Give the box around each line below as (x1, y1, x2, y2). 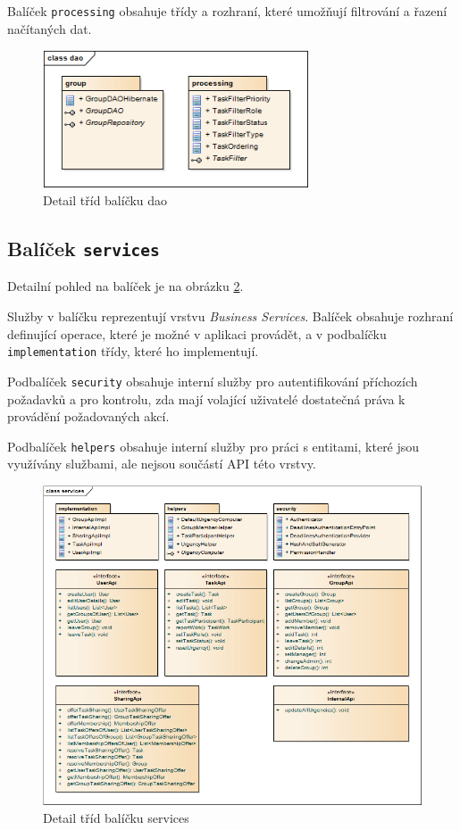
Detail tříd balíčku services (43, 808, 189, 826)
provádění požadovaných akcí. (7, 407, 170, 426)
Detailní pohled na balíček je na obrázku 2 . (7, 277, 244, 295)
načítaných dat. (7, 19, 92, 37)
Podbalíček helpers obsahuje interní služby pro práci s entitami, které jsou (7, 436, 420, 455)
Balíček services (7, 235, 160, 262)
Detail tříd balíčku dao (43, 191, 168, 210)
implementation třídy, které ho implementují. (7, 342, 259, 361)
